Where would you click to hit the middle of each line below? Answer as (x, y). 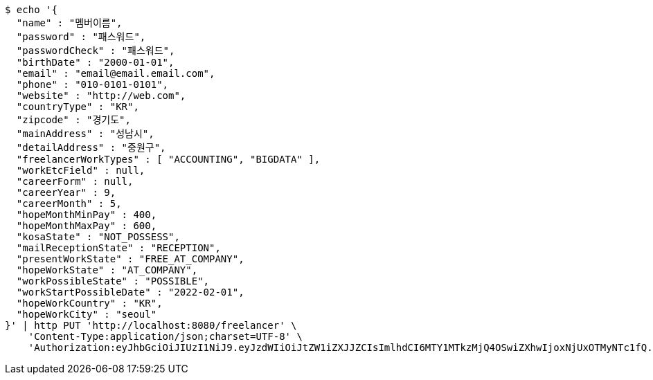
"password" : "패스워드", (81, 37)
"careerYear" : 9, (66, 192)
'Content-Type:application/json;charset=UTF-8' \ (165, 336)
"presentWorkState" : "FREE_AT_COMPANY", (130, 259)
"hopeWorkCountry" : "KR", (89, 303)
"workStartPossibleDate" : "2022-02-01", (130, 292)
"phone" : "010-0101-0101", (92, 84)
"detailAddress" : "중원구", (91, 147)
